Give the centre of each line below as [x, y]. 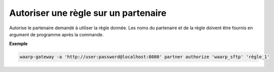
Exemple [18, 44]
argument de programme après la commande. [56, 34]
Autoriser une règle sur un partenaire [88, 13]
